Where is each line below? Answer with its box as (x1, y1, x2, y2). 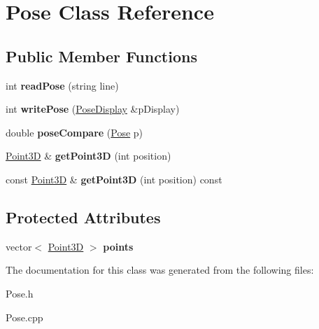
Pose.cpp (6, 309, 43, 324)
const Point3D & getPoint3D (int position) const (6, 171, 222, 186)
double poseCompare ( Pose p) (6, 125, 143, 139)
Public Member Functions (6, 45, 197, 66)
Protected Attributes (6, 206, 161, 227)
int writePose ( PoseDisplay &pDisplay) (6, 101, 180, 116)
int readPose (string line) (6, 78, 119, 92)
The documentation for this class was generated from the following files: (6, 262, 314, 277)
